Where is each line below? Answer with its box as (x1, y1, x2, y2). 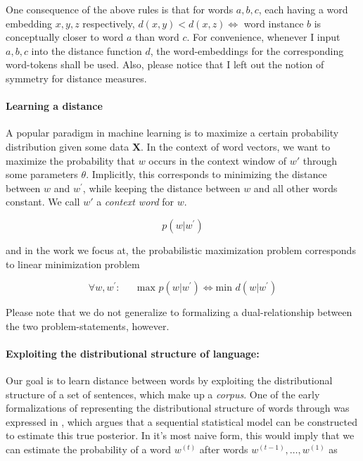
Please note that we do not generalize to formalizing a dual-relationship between (6, 305, 352, 320)
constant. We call (6, 194, 80, 209)
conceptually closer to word (6, 30, 124, 44)
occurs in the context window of (148, 153, 287, 168)
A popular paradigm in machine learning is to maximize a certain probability (6, 125, 339, 140)
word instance (243, 15, 304, 30)
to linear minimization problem (6, 256, 140, 271)
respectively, (82, 15, 135, 30)
